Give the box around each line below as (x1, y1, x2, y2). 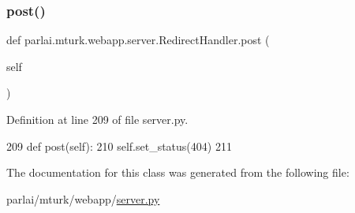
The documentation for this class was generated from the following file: (6, 164, 349, 181)
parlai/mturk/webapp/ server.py (6, 190, 160, 207)
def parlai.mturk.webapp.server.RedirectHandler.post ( (6, 32, 270, 48)
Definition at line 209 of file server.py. (6, 111, 189, 127)
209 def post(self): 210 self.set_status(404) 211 (6, 137, 232, 154)
